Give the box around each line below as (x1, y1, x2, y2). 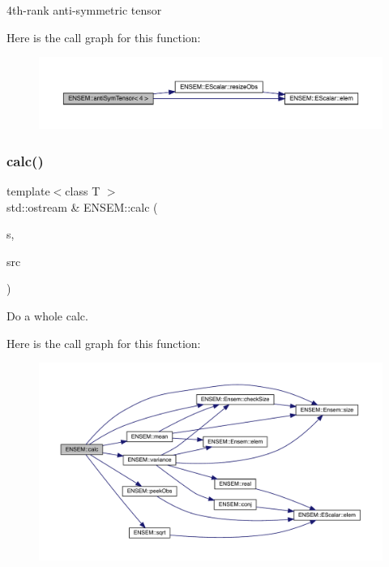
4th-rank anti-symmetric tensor (6, 2, 162, 18)
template (6, 183, 50, 200)
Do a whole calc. (6, 307, 88, 324)
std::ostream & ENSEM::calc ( (6, 198, 158, 215)
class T (65, 183, 100, 200)
